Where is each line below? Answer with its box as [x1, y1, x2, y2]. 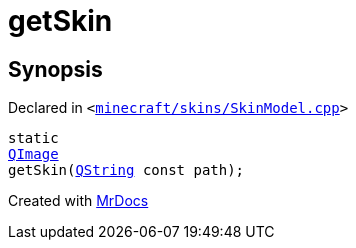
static [8, 130, 59, 147]
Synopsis [8, 56, 103, 82]
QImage [8, 146, 59, 163]
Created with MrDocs [8, 192, 149, 210]
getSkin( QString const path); [8, 162, 245, 179]
